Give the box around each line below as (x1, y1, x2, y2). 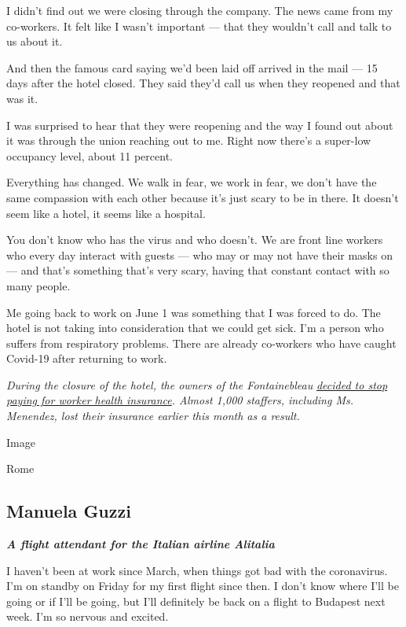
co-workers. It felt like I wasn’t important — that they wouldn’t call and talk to (6, 17, 392, 34)
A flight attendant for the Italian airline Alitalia (6, 536, 275, 552)
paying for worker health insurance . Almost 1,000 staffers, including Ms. (6, 392, 354, 408)
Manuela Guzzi (6, 499, 131, 523)
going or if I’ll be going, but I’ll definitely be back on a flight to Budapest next (6, 592, 386, 609)
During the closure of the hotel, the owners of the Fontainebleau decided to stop (6, 376, 388, 393)
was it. (6, 90, 38, 106)
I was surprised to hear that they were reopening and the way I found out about (6, 116, 393, 133)
